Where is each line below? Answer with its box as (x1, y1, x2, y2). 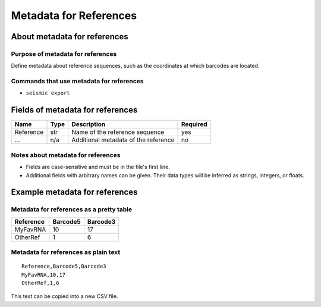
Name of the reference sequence (71, 128, 165, 136)
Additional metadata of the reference (71, 136, 175, 144)
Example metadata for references (11, 187, 138, 198)
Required (181, 120, 207, 129)
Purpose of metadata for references (11, 49, 117, 58)
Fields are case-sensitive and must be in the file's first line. (26, 164, 171, 171)
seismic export (26, 90, 71, 96)
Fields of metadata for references (11, 105, 138, 115)
